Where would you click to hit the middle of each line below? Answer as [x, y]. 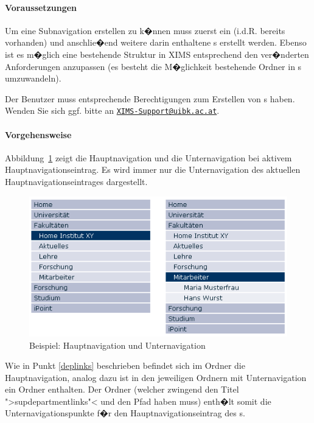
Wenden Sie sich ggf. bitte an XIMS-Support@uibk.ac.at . [112, 110]
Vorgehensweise [38, 134]
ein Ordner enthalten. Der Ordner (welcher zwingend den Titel [122, 389]
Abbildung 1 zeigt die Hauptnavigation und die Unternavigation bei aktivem [148, 157]
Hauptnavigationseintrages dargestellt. [76, 181]
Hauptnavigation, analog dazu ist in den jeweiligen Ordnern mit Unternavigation [156, 377]
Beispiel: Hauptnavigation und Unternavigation [117, 345]
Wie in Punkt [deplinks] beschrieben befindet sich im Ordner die [125, 365]
